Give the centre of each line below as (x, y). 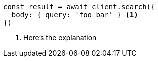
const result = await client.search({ (79, 7)
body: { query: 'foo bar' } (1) (75, 15)
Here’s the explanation (60, 38)
